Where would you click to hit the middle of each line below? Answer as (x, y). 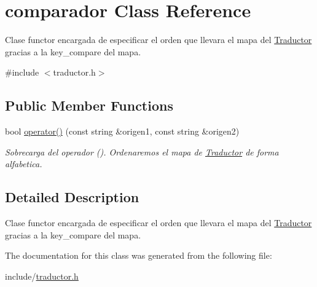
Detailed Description (72, 197)
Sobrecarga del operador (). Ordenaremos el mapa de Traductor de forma (142, 151)
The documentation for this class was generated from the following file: (139, 255)
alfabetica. (24, 164)
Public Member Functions (89, 105)
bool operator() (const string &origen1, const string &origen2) (122, 131)
